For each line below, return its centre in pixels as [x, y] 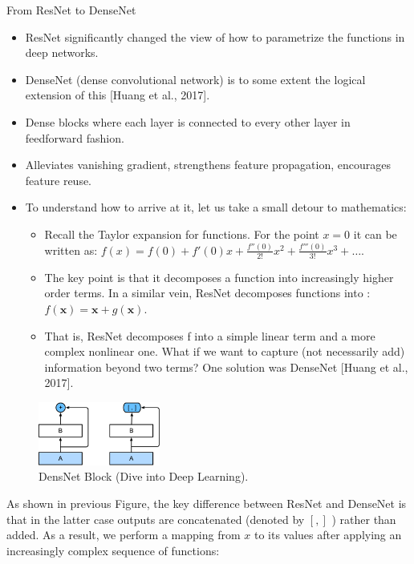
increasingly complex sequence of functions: [113, 550]
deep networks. [62, 52]
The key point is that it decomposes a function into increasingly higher [219, 277]
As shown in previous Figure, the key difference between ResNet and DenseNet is [207, 503]
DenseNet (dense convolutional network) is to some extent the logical [195, 79]
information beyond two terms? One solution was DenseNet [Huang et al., [226, 367]
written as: [71, 250]
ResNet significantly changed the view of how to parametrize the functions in [215, 36]
